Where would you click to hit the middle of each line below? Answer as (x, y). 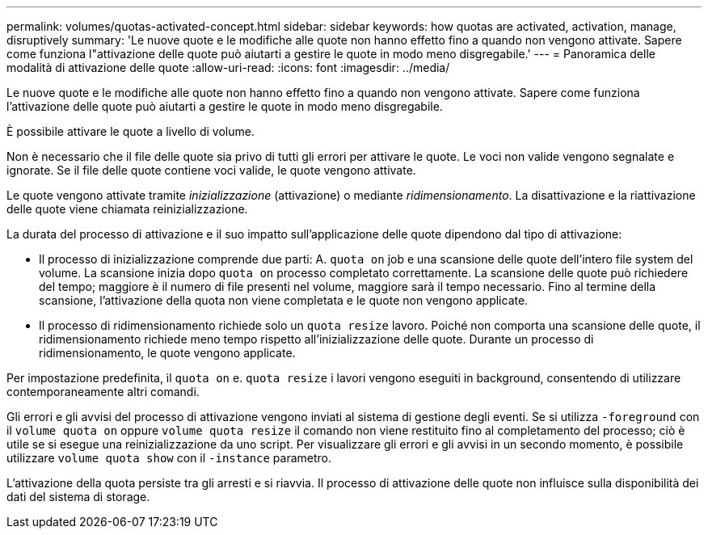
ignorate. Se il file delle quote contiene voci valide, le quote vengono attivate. (211, 170)
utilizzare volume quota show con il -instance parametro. (169, 458)
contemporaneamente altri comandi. (103, 392)
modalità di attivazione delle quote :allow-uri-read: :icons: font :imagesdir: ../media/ (228, 67)
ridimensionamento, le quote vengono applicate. (167, 353)
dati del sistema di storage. (78, 497)
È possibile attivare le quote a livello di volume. (131, 131)
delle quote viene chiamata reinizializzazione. (127, 209)
